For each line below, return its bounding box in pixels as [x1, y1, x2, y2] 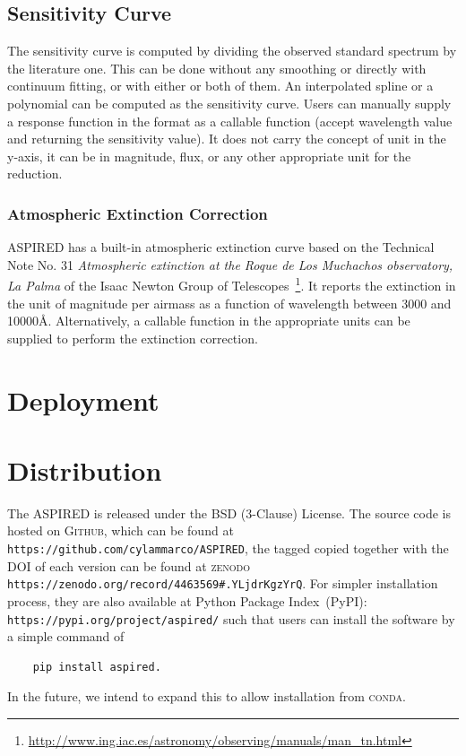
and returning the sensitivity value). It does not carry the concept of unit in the [7, 129, 446, 148]
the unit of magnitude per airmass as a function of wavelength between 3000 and [7, 293, 452, 312]
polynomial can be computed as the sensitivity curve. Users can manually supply [7, 93, 452, 112]
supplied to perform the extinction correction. [7, 328, 258, 347]
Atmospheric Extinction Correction [7, 202, 268, 224]
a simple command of [7, 627, 125, 646]
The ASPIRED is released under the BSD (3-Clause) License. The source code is [7, 503, 451, 522]
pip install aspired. [32, 660, 161, 673]
